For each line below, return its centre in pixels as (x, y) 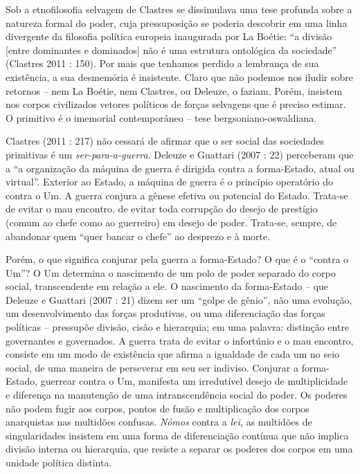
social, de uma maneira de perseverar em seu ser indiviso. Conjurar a (152, 367)
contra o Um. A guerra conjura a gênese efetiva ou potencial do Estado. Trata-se (177, 195)
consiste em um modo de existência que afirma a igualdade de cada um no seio (173, 354)
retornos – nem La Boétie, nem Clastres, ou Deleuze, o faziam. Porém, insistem (174, 90)
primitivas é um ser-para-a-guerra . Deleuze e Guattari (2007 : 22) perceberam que (180, 154)
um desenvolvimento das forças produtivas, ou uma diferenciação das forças (165, 313)
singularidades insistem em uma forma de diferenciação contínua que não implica (177, 435)
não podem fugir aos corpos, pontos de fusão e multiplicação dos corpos (157, 408)
